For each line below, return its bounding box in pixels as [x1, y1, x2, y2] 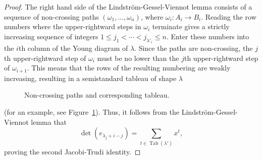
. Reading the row [201, 11, 256, 22]
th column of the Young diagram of [18, 43, 128, 53]
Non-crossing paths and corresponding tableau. [24, 90, 170, 100]
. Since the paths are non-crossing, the [134, 43, 253, 53]
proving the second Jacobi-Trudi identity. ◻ [4, 146, 141, 156]
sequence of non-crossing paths [4, 11, 99, 22]
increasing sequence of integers [4, 31, 98, 41]
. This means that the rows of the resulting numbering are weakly [27, 62, 231, 73]
